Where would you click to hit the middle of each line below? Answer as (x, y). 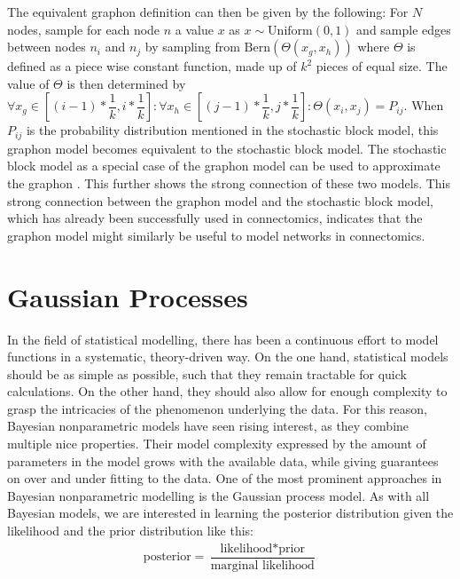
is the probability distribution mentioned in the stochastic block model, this (232, 130)
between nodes (47, 47)
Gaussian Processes (128, 296)
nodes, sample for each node (84, 29)
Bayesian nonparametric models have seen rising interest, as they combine (208, 426)
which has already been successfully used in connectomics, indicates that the (215, 218)
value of (28, 83)
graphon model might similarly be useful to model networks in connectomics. (216, 235)
